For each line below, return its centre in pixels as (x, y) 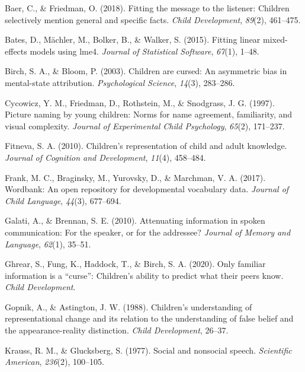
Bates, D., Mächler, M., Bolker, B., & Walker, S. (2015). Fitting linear (133, 39)
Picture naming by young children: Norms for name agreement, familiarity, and (149, 114)
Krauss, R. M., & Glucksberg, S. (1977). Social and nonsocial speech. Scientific (148, 350)
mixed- (275, 39)
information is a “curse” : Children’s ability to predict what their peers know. (144, 275)
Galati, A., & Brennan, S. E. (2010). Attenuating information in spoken (135, 220)
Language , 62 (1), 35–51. (48, 244)
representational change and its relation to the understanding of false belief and (149, 318)
